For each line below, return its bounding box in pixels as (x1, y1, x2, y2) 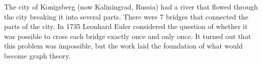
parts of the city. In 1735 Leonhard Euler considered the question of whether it (4, 21, 248, 31)
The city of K (4, 1, 46, 11)
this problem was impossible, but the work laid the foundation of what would (4, 40, 243, 51)
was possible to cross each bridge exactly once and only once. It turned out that (4, 30, 251, 41)
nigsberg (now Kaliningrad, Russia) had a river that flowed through (49, 1, 258, 11)
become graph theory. (4, 50, 71, 60)
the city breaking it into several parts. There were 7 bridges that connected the (4, 11, 248, 21)
